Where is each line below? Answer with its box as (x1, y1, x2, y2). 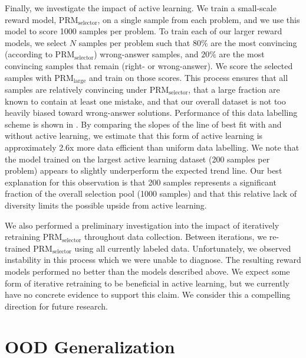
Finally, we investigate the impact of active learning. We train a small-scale (5, 2, 277, 14)
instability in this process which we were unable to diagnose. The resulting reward (5, 253, 301, 266)
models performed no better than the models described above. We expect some (5, 265, 290, 277)
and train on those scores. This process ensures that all (88, 71, 288, 83)
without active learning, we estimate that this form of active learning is (5, 129, 263, 142)
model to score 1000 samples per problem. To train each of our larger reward (5, 25, 282, 37)
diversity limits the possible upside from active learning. (5, 198, 207, 211)
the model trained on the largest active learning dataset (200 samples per (5, 152, 270, 165)
